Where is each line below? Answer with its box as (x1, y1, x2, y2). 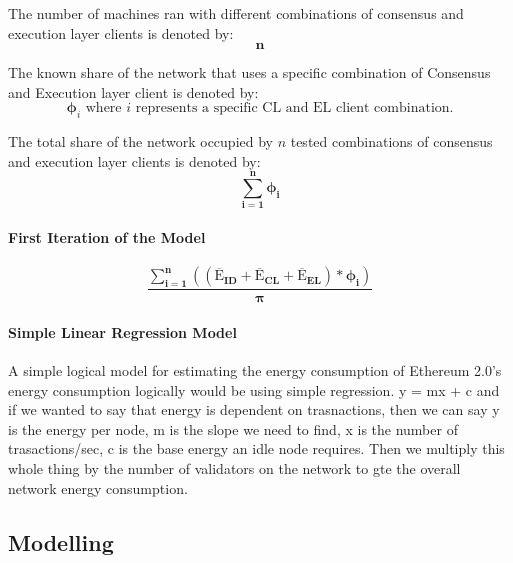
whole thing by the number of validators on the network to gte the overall (8, 458, 461, 479)
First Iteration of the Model (8, 227, 206, 248)
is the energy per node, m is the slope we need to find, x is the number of (8, 418, 458, 439)
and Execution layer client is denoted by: (8, 81, 259, 102)
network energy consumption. (8, 477, 188, 498)
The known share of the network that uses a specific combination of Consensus (8, 62, 491, 83)
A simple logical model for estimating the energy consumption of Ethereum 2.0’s (8, 360, 502, 381)
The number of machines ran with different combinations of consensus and (8, 3, 464, 23)
